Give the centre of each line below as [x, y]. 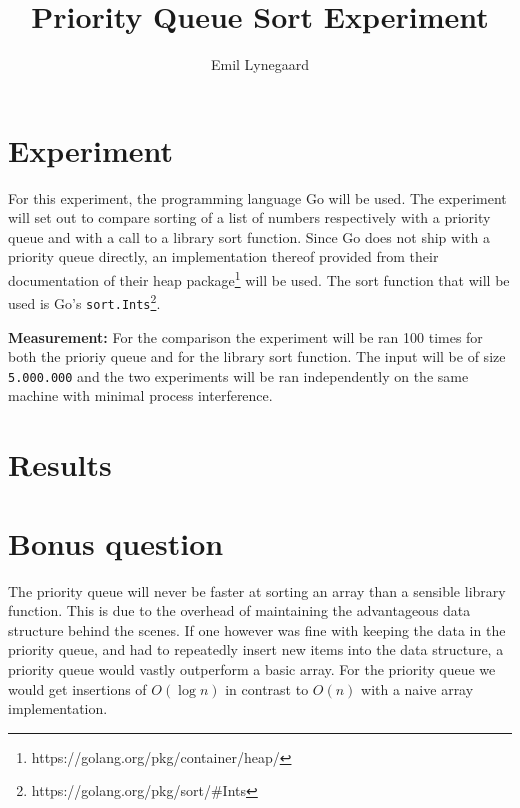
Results [60, 464]
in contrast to [267, 688]
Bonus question [116, 542]
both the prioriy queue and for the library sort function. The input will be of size [257, 356]
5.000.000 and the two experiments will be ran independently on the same [238, 375]
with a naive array [417, 688]
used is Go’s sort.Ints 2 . [84, 301]
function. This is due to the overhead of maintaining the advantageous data [239, 610]
